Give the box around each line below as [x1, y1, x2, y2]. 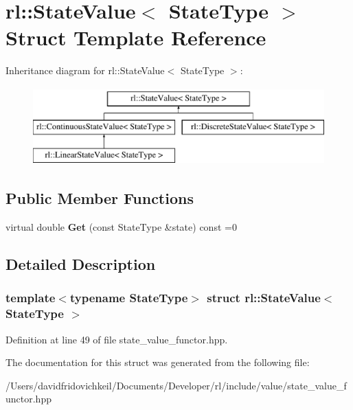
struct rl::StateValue [207, 289, 321, 306]
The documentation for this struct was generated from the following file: [5, 355, 310, 369]
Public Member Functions [5, 187, 194, 209]
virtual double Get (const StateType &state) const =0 [5, 220, 237, 234]
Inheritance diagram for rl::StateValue [5, 63, 165, 78]
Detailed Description [5, 253, 156, 275]
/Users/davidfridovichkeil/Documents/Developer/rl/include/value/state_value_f [5, 378, 347, 392]
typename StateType [69, 289, 188, 306]
